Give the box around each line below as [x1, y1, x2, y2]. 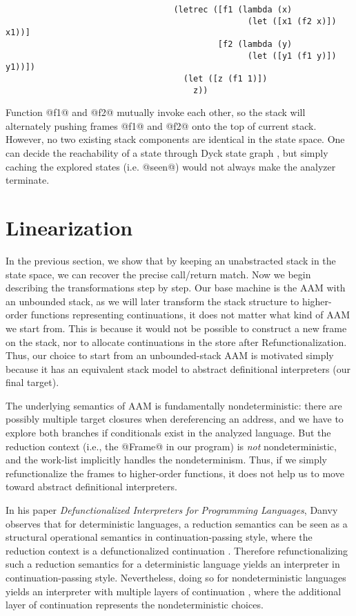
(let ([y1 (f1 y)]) [247, 50, 337, 61]
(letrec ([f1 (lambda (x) [173, 5, 293, 15]
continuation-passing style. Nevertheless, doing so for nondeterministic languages [6, 570, 346, 584]
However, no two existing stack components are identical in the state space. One [6, 132, 345, 146]
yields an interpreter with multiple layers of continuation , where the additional [6, 584, 342, 598]
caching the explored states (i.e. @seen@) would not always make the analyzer [6, 159, 336, 173]
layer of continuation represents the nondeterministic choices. [6, 597, 264, 612]
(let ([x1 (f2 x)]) [247, 16, 337, 26]
